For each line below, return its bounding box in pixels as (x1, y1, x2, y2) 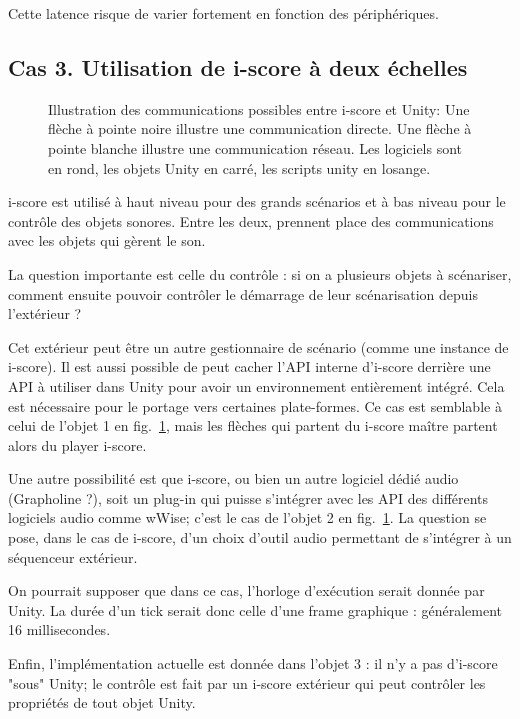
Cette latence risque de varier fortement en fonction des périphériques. (8, 3, 439, 23)
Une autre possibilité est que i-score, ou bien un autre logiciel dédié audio (8, 468, 459, 489)
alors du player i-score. (8, 434, 147, 455)
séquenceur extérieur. (8, 546, 138, 567)
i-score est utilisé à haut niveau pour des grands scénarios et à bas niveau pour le (8, 191, 506, 212)
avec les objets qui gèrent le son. (8, 230, 206, 251)
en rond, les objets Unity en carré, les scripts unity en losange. (48, 157, 431, 178)
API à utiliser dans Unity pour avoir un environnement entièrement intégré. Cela (8, 375, 505, 396)
